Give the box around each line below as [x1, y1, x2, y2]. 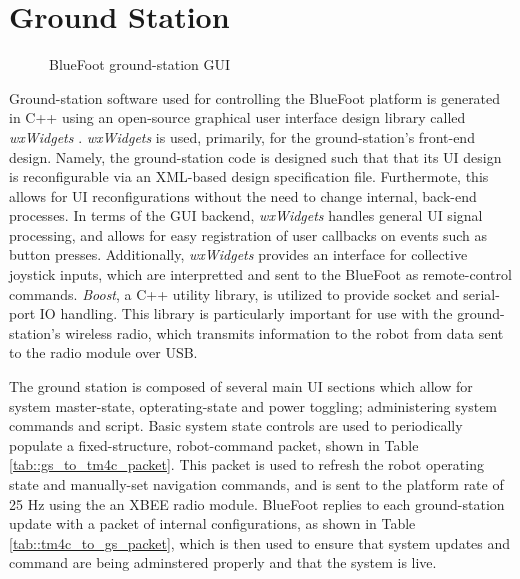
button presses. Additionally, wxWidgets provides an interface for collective [9, 244, 468, 265]
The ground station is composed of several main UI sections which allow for [9, 376, 473, 397]
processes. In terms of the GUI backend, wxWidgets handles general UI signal [9, 205, 483, 226]
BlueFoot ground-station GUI [49, 54, 231, 75]
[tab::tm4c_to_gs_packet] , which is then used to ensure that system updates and [9, 532, 511, 553]
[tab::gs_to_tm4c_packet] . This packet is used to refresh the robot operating [9, 454, 484, 475]
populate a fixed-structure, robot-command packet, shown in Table [9, 434, 419, 455]
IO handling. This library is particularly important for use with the [39, 303, 453, 324]
